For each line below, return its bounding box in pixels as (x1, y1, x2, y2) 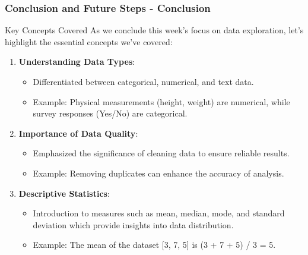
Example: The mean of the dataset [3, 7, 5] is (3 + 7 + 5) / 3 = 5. (33, 238, 276, 251)
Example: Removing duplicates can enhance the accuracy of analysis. (33, 166, 284, 179)
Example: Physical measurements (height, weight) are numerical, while (33, 95, 290, 108)
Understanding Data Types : (18, 55, 135, 68)
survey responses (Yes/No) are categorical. (33, 107, 188, 119)
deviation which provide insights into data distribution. (33, 218, 234, 231)
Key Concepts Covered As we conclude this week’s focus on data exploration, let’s (5, 24, 304, 36)
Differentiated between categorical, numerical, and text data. (33, 75, 254, 87)
